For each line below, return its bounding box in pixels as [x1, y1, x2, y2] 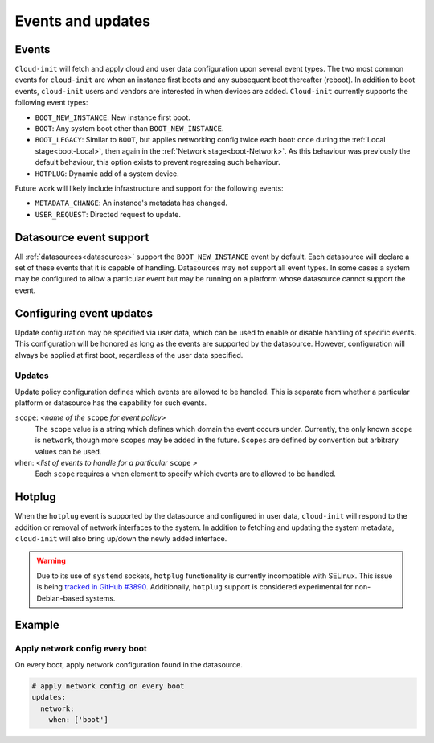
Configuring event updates [14, 306, 153, 320]
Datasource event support [14, 230, 149, 244]
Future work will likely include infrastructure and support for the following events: [14, 183, 285, 193]
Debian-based [36, 593, 84, 603]
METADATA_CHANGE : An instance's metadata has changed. [35, 198, 228, 208]
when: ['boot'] [48, 715, 108, 724]
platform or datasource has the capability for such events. [14, 398, 207, 408]
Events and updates [14, 12, 151, 30]
